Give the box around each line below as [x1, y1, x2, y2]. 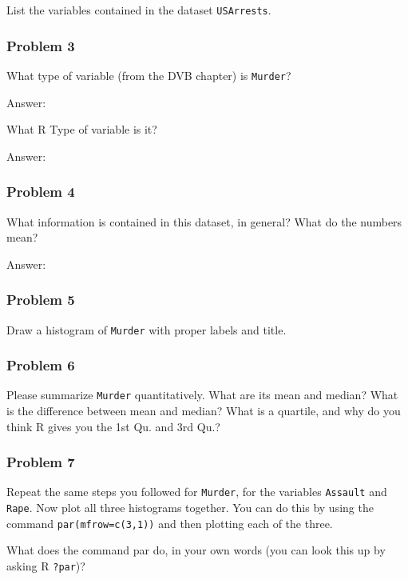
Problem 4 [6, 182, 75, 202]
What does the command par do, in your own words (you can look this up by [6, 542, 386, 558]
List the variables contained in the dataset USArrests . [6, 2, 271, 18]
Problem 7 [6, 452, 75, 472]
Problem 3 [6, 35, 75, 55]
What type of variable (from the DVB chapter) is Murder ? [6, 66, 291, 83]
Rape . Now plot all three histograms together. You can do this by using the [6, 499, 374, 516]
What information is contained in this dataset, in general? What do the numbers [6, 213, 402, 230]
